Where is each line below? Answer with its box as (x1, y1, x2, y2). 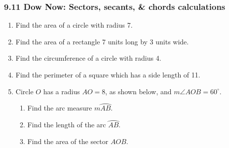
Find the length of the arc (27, 119, 106, 130)
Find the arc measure (27, 103, 92, 113)
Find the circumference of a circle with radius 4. (15, 53, 161, 63)
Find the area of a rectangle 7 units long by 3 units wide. (15, 36, 189, 46)
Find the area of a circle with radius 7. (15, 20, 133, 30)
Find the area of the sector (27, 136, 109, 146)
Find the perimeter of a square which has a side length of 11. (15, 70, 200, 79)
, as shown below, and (105, 86, 172, 96)
